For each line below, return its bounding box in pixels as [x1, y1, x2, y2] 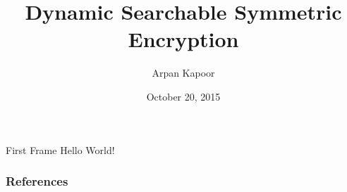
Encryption [128, 25, 239, 53]
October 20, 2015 [146, 89, 221, 103]
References [6, 172, 68, 190]
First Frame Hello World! [6, 142, 115, 157]
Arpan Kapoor [152, 65, 215, 80]
